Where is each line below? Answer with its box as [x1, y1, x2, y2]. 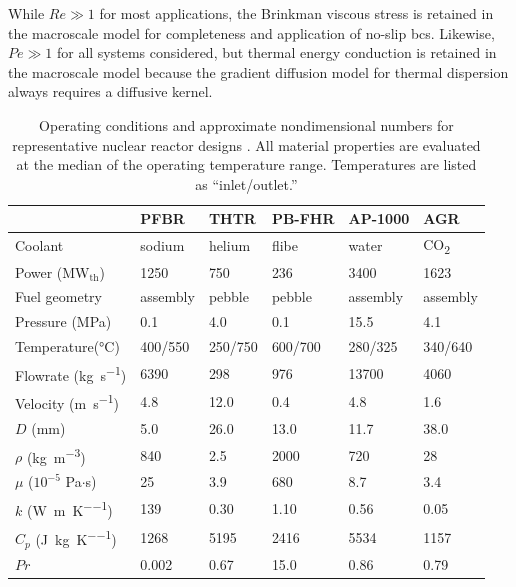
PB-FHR [271, 208, 335, 229]
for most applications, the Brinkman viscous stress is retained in [99, 3, 494, 23]
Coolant [15, 235, 64, 256]
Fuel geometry [15, 286, 102, 307]
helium [208, 235, 251, 256]
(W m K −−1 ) [26, 497, 113, 520]
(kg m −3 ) [26, 443, 86, 467]
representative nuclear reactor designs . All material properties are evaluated [12, 134, 481, 155]
